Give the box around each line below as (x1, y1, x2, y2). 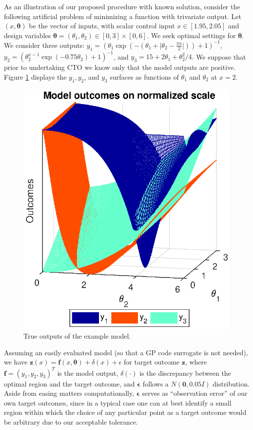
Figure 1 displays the (4, 71, 67, 82)
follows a (142, 378, 169, 388)
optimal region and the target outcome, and (4, 378, 135, 388)
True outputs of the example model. (23, 331, 131, 341)
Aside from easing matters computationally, (4, 388, 135, 398)
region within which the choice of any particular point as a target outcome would (4, 407, 247, 417)
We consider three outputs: (4, 40, 85, 50)
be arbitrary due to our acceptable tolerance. (4, 416, 138, 427)
